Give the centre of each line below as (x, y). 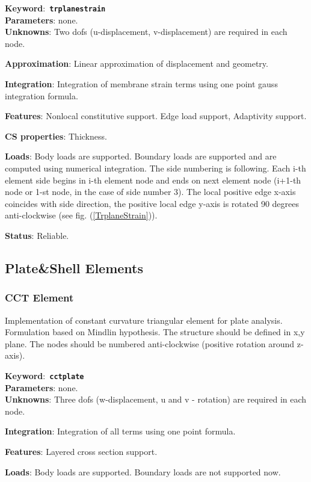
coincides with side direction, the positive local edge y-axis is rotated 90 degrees (152, 203)
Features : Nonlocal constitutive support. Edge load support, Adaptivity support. (156, 116)
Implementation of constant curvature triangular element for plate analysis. (144, 320)
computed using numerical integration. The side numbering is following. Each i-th (155, 168)
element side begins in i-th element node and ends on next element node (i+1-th (153, 180)
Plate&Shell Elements (74, 267)
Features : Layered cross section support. (81, 451)
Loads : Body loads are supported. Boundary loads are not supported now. (143, 471)
